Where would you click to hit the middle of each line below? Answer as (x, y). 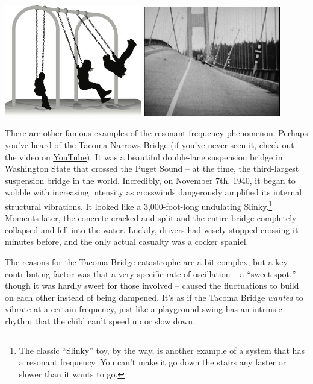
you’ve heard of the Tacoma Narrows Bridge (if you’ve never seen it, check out (150, 145)
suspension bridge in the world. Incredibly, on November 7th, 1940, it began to (150, 180)
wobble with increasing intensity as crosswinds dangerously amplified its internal (153, 192)
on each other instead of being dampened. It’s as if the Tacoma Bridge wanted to (154, 297)
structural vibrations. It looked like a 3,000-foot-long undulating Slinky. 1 (139, 205)
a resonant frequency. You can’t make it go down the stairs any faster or (153, 362)
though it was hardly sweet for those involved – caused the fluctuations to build (152, 285)
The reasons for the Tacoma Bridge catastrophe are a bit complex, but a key (146, 262)
